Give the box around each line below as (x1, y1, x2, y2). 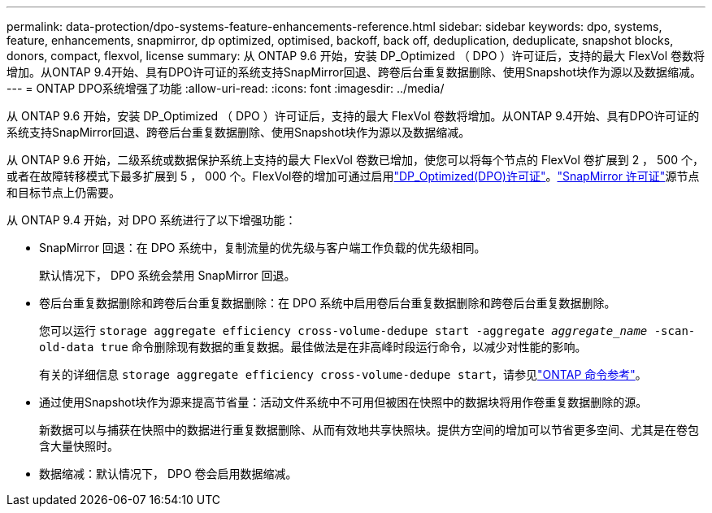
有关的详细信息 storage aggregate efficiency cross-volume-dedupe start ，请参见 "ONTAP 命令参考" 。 (39, 367, 647, 381)
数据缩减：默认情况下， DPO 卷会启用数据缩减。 (39, 467, 297, 480)
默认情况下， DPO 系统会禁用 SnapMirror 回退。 (39, 268, 296, 282)
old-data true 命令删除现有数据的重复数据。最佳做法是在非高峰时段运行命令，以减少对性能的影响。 (39, 340, 587, 354)
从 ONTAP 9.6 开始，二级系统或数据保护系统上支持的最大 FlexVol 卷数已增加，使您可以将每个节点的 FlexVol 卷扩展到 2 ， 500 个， (7, 153, 704, 167)
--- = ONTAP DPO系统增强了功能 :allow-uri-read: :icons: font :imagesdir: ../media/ (7, 81, 445, 95)
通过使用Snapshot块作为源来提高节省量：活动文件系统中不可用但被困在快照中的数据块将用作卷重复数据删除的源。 (39, 395, 648, 409)
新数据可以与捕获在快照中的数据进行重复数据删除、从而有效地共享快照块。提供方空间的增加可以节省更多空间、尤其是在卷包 (39, 423, 699, 437)
